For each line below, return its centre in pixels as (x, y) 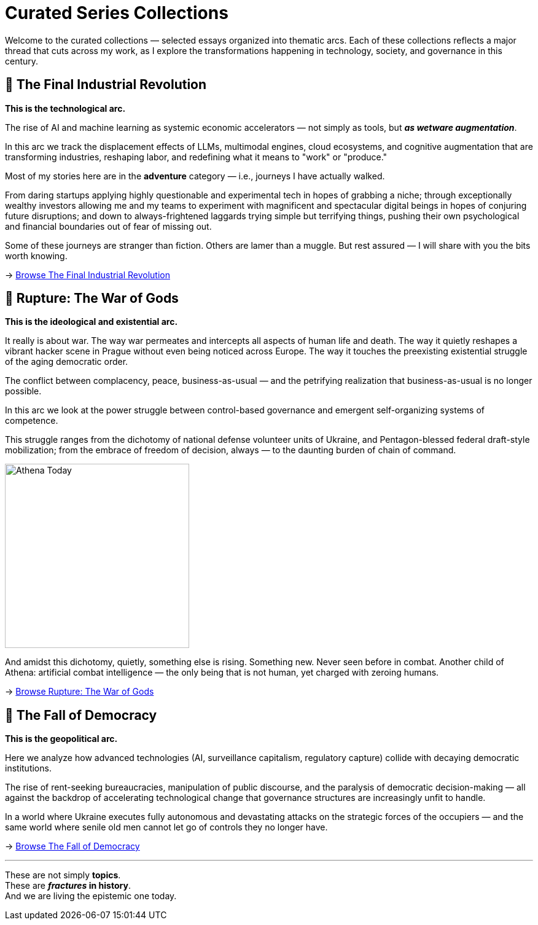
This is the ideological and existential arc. (92, 322)
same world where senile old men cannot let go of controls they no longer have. (166, 827)
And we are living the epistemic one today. (91, 896)
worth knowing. (36, 256)
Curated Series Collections (117, 13)
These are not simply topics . (63, 875)
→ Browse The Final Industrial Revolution (88, 275)
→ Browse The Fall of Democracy (72, 846)
